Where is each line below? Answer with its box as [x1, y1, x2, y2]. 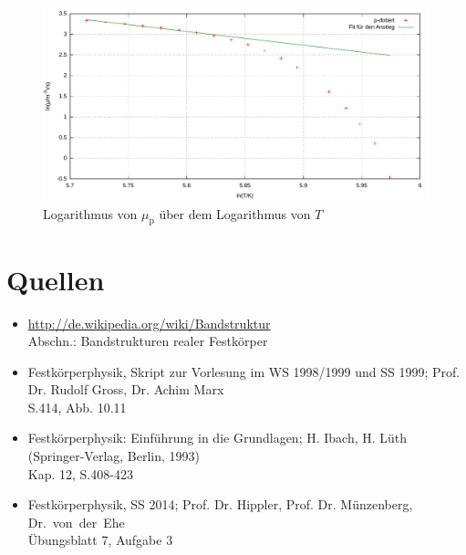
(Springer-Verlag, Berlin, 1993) [27, 446, 201, 466]
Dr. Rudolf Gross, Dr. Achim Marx [27, 380, 224, 399]
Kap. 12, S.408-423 [27, 464, 133, 483]
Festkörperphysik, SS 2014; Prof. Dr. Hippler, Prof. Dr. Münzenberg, [27, 495, 413, 514]
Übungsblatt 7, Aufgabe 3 [27, 530, 173, 550]
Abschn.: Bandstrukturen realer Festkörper [27, 331, 268, 351]
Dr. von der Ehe [27, 512, 125, 531]
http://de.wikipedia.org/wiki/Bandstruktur [27, 313, 271, 332]
